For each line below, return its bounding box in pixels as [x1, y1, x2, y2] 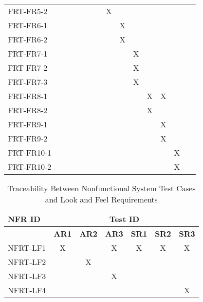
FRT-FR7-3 [8, 76, 48, 87]
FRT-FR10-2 [8, 161, 52, 172]
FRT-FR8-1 [8, 90, 48, 101]
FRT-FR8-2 [8, 104, 48, 116]
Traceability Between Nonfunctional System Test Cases [7, 182, 196, 194]
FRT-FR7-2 [8, 62, 48, 73]
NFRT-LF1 [8, 242, 46, 253]
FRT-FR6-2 [8, 34, 48, 45]
